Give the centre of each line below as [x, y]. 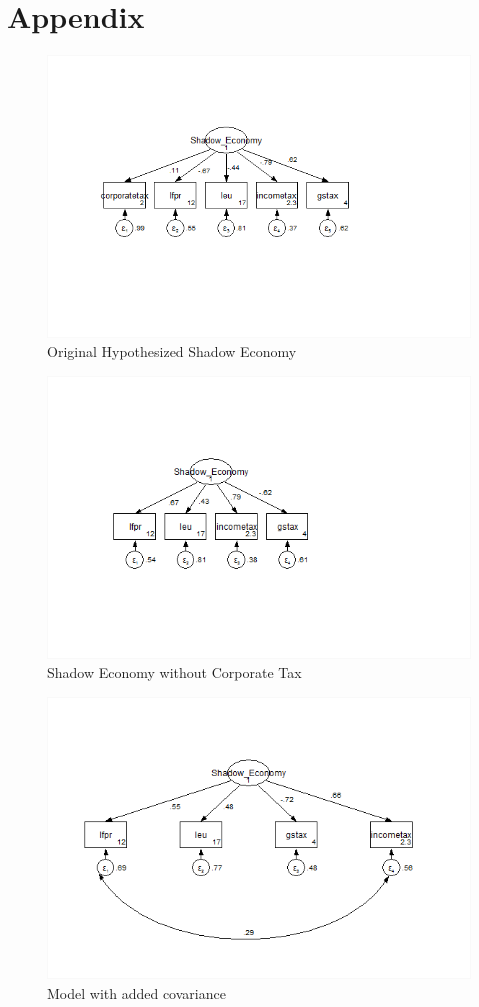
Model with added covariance [136, 993]
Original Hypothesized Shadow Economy [172, 351]
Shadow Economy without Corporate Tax [174, 672]
